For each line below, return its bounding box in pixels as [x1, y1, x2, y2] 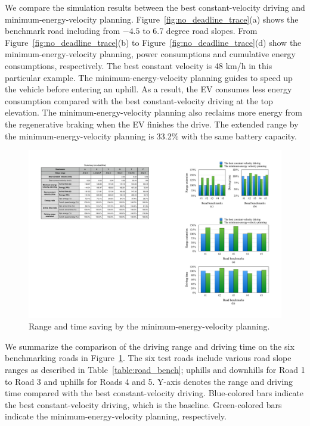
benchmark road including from [5, 24, 120, 37]
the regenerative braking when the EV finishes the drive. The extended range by [5, 117, 299, 130]
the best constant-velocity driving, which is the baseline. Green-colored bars [5, 398, 282, 411]
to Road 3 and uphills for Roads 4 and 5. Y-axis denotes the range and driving [5, 375, 293, 387]
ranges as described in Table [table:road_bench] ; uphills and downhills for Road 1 [5, 363, 305, 376]
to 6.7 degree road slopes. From [142, 24, 258, 37]
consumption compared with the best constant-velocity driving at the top [5, 94, 273, 107]
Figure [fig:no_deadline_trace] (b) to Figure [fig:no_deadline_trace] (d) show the [5, 36, 302, 48]
